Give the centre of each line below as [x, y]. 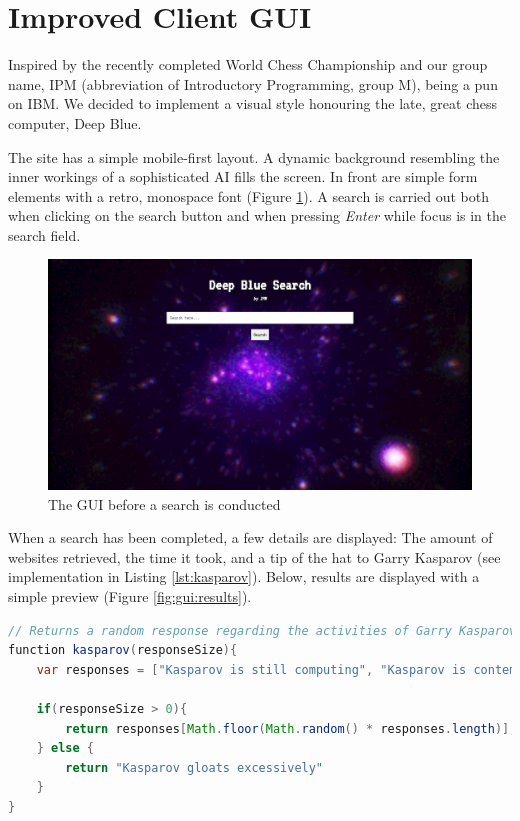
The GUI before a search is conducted [164, 503]
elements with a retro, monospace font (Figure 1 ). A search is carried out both [248, 195]
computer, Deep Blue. [75, 122]
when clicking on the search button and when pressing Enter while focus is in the [257, 215]
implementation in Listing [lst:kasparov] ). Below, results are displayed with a [244, 576]
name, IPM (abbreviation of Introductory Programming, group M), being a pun [253, 83]
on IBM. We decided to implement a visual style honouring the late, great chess [252, 103]
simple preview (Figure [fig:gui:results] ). [130, 596]
